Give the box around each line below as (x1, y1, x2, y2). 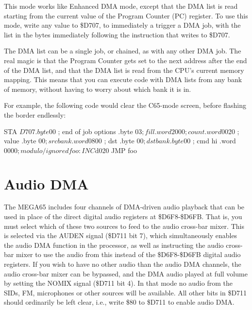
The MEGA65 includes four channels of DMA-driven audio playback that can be (4, 202, 245, 212)
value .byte (4, 136, 36, 146)
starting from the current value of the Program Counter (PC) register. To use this (4, 10, 248, 20)
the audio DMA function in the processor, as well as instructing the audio (4, 240, 224, 250)
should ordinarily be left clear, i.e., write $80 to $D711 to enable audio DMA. (4, 297, 235, 307)
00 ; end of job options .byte (49, 126, 133, 136)
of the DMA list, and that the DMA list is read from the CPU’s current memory (4, 65, 244, 75)
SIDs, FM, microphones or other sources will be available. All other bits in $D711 (4, 287, 247, 297)
